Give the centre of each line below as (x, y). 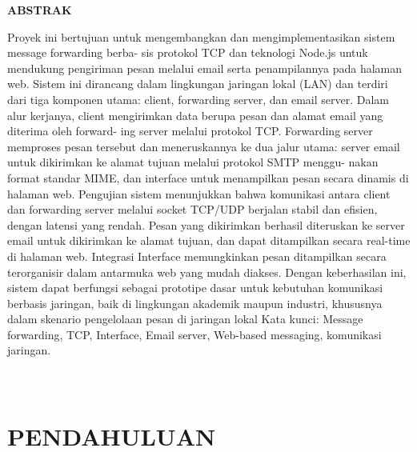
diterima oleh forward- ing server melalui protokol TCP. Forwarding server (190, 131)
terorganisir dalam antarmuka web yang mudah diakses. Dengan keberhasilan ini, (207, 272)
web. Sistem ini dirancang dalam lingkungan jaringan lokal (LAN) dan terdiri (198, 84)
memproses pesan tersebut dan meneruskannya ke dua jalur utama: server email (204, 146)
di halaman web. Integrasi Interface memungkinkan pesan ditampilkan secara (197, 256)
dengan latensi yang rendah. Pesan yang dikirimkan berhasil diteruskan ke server (206, 224)
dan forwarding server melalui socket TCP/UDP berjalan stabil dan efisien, (192, 209)
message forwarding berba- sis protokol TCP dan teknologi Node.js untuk (188, 52)
